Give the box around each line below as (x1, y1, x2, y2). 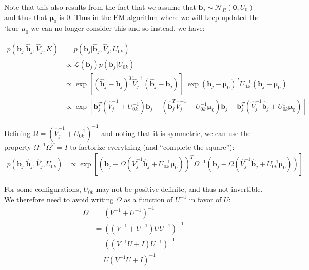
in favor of (189, 194, 222, 204)
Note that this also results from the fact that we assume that (4, 2, 196, 12)
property (4, 141, 31, 152)
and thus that (4, 12, 47, 23)
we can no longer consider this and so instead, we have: (31, 23, 205, 33)
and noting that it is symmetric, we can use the (101, 127, 251, 138)
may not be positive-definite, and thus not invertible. (96, 184, 263, 195)
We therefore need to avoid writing (4, 194, 114, 204)
